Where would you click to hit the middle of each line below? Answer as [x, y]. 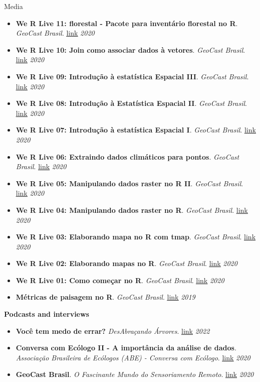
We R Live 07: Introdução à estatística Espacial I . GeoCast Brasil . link [136, 130]
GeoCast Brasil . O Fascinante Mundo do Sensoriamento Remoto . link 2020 [135, 374]
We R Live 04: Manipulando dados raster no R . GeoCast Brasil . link [132, 210]
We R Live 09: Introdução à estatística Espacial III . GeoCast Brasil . [132, 76]
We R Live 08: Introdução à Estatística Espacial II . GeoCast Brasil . [131, 103]
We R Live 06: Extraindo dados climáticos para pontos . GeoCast [127, 156]
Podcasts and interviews [47, 314]
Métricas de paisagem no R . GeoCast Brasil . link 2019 [105, 297]
